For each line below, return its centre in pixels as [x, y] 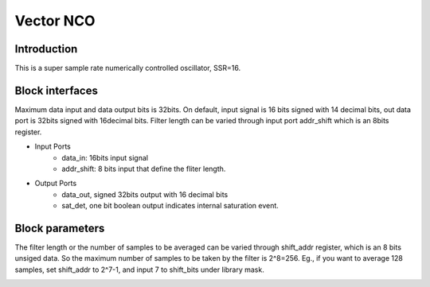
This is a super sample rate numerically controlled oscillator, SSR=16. [128, 68]
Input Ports [53, 146]
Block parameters [60, 228]
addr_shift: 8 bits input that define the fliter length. [144, 169]
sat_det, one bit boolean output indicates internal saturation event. [170, 206]
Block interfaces [57, 90]
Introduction [46, 49]
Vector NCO [55, 21]
